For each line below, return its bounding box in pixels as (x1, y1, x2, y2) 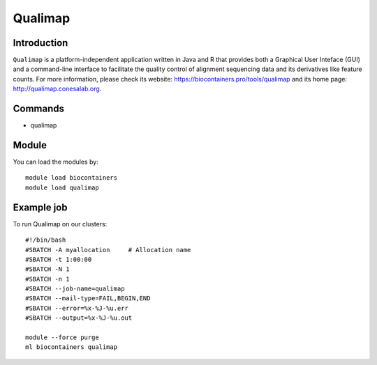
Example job (13, 201, 68, 213)
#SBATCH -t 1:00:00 (25, 255, 92, 263)
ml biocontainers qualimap (25, 343, 118, 351)
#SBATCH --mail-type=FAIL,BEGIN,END (25, 295, 151, 302)
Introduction (13, 37, 68, 49)
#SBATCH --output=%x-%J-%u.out (25, 314, 133, 322)
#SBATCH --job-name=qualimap (25, 285, 125, 293)
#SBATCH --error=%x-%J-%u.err (25, 304, 129, 312)
